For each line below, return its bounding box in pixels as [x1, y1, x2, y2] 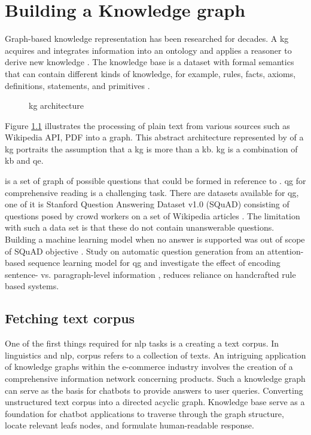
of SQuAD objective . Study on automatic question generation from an [5, 244, 265, 257]
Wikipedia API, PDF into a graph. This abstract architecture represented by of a [5, 131, 304, 143]
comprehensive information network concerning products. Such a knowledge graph [5, 372, 306, 384]
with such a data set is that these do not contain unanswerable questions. [5, 221, 275, 234]
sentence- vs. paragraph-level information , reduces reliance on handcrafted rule [5, 268, 296, 280]
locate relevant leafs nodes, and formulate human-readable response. [5, 419, 254, 431]
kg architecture [29, 99, 84, 112]
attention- [267, 244, 304, 257]
